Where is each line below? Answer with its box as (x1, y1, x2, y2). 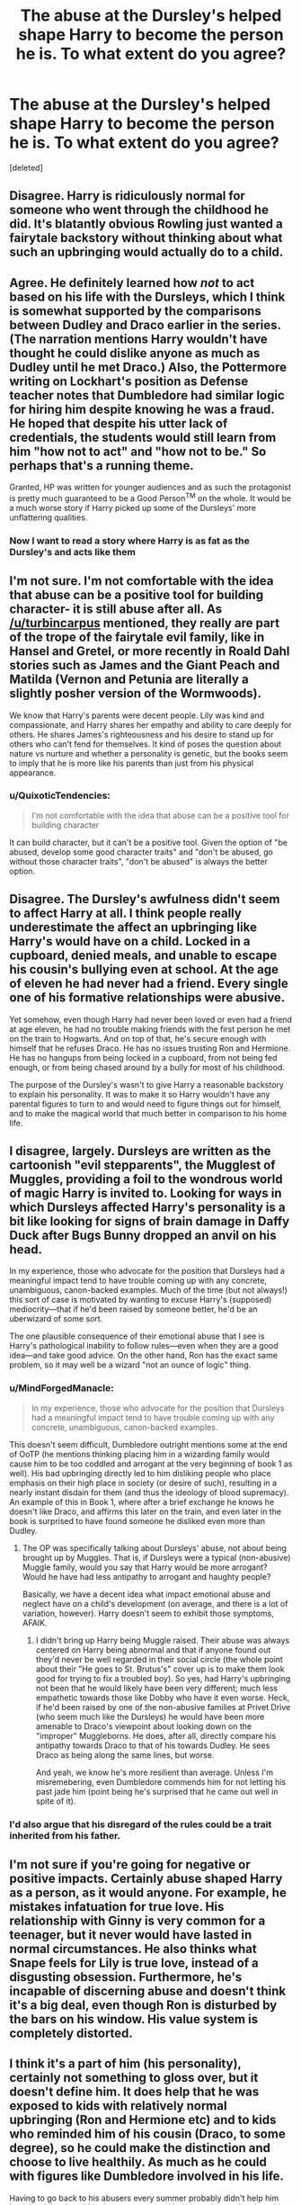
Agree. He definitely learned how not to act (9, 275, 255, 291)
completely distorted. (9, 2026, 133, 2041)
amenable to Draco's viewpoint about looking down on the (35, 1720, 252, 1732)
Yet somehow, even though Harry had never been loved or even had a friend (9, 1014, 292, 1025)
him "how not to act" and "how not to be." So (9, 444, 267, 459)
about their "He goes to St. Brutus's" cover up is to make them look (35, 1663, 285, 1674)
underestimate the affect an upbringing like (9, 919, 258, 936)
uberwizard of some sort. (9, 1313, 103, 1324)
